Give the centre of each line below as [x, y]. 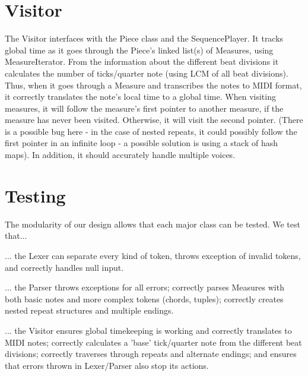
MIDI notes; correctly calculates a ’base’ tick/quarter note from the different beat [153, 342]
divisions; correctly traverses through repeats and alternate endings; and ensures [151, 354]
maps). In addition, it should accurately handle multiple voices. [120, 155]
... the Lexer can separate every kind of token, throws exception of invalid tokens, [153, 255]
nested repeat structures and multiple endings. [89, 310]
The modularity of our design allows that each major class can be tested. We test [153, 224]
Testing [35, 195]
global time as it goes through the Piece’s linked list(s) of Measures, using [139, 50]
